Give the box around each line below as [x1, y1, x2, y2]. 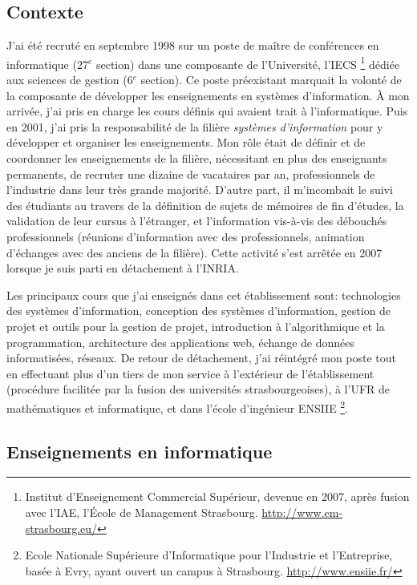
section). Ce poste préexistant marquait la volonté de [140, 71, 402, 88]
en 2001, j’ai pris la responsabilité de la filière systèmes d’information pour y [6, 118, 383, 135]
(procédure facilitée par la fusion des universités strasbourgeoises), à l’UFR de [6, 381, 391, 397]
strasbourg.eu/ [25, 519, 98, 536]
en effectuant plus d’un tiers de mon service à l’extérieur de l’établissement [6, 365, 374, 381]
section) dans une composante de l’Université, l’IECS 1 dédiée [95, 53, 400, 72]
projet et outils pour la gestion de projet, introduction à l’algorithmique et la [6, 317, 385, 334]
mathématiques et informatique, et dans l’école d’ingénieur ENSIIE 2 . [6, 397, 349, 416]
